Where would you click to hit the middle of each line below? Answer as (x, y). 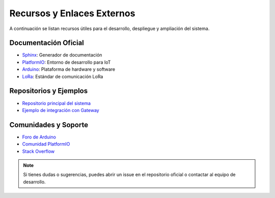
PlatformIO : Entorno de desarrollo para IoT (66, 62)
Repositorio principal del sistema (57, 103)
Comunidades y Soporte (49, 125)
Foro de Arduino (39, 137)
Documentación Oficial (47, 43)
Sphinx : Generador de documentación (62, 55)
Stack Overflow (38, 151)
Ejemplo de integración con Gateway (61, 110)
